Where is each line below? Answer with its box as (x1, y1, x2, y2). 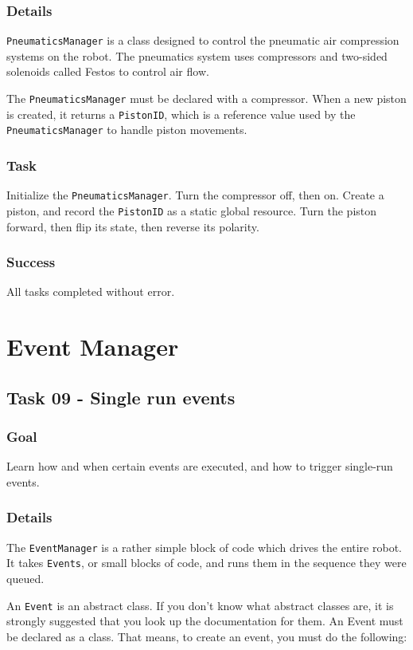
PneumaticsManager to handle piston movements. (6, 121, 247, 138)
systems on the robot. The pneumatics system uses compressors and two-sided (6, 47, 388, 64)
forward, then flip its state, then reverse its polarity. (6, 218, 259, 234)
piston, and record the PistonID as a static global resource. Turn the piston (6, 202, 377, 219)
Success (6, 252, 56, 272)
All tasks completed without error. (6, 283, 175, 300)
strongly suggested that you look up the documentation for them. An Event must (6, 613, 403, 629)
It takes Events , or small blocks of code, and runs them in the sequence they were (6, 554, 407, 571)
